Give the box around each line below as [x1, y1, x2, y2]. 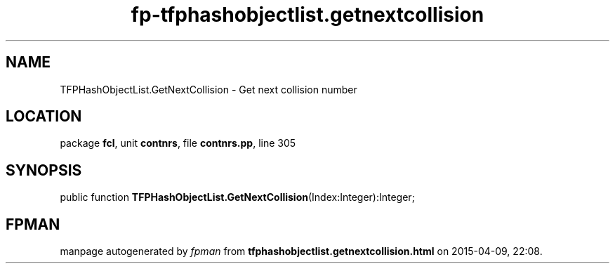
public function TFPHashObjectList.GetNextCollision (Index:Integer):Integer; [60, 191, 415, 204]
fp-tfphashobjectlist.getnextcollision [131, 3, 484, 27]
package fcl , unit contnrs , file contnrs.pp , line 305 [60, 137, 296, 150]
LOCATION [6, 107, 82, 126]
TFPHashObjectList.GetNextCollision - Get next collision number [60, 83, 357, 96]
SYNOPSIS [6, 161, 82, 179]
